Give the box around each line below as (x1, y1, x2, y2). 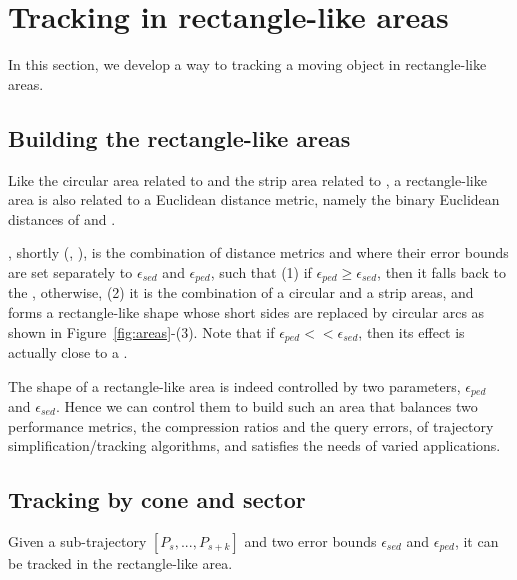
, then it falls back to (377, 261, 506, 282)
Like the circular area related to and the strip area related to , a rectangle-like (8, 169, 487, 190)
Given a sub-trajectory (8, 531, 147, 552)
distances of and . (8, 208, 116, 229)
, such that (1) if (210, 261, 312, 282)
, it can (454, 531, 499, 552)
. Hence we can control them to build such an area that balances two (56, 396, 478, 417)
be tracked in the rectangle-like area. (8, 553, 233, 574)
